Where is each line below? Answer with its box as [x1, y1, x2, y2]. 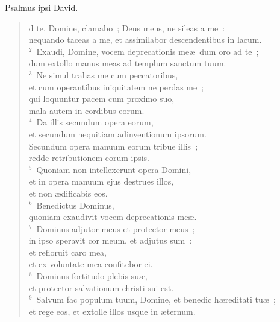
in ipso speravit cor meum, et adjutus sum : [28, 234, 192, 247]
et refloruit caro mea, [28, 245, 107, 258]
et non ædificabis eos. [28, 186, 108, 199]
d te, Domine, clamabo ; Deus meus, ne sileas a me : [28, 21, 225, 34]
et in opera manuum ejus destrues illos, [28, 175, 174, 188]
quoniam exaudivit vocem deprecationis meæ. [28, 210, 197, 223]
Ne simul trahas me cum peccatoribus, [36, 68, 178, 81]
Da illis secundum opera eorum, [36, 116, 154, 128]
